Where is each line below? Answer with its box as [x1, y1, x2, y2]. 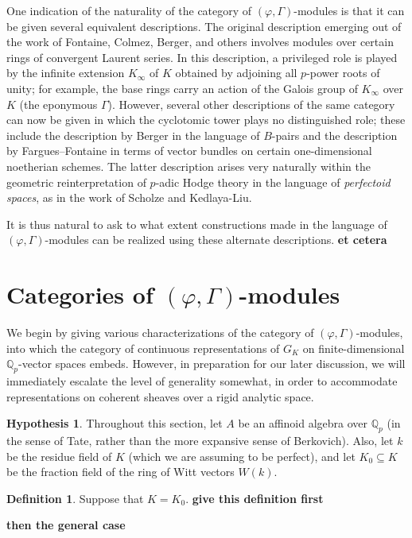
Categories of [6, 278, 154, 311]
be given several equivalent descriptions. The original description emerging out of [6, 17, 402, 34]
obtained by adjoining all [175, 64, 297, 81]
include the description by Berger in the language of [6, 126, 260, 143]
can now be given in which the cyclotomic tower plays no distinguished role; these [6, 111, 406, 128]
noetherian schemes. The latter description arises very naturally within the [6, 157, 371, 174]
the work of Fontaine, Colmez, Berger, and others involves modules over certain [6, 33, 394, 50]
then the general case [6, 517, 126, 533]
